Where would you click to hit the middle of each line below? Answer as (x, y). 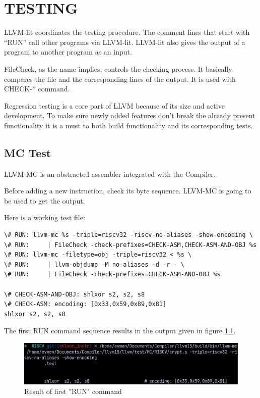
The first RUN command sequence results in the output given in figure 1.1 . (120, 331)
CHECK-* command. (37, 89)
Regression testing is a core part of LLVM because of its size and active (114, 105)
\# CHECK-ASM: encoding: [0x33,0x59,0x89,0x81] (85, 304)
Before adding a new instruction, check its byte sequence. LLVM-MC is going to (128, 191)
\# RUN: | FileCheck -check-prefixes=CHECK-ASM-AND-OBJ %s (112, 275)
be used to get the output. (45, 200)
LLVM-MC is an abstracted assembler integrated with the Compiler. (110, 173)
